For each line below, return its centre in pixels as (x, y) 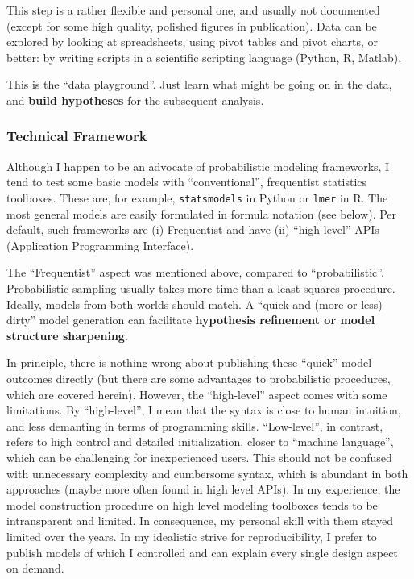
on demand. (35, 568)
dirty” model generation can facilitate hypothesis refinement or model (191, 320)
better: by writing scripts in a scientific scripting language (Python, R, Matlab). (204, 57)
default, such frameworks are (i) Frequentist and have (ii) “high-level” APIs (193, 229)
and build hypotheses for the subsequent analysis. (135, 100)
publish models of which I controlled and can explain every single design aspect (202, 552)
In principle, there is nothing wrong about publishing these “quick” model (189, 362)
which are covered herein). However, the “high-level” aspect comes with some (197, 394)
